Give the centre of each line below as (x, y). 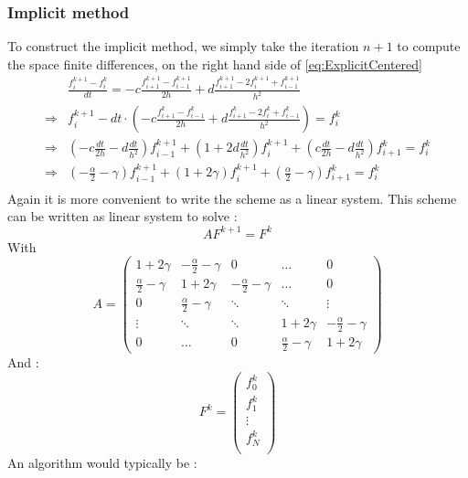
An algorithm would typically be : (102, 462)
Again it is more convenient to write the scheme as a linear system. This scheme (232, 198)
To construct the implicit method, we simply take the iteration (183, 46)
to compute (429, 46)
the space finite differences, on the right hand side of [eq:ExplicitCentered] (215, 64)
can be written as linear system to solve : (122, 216)
